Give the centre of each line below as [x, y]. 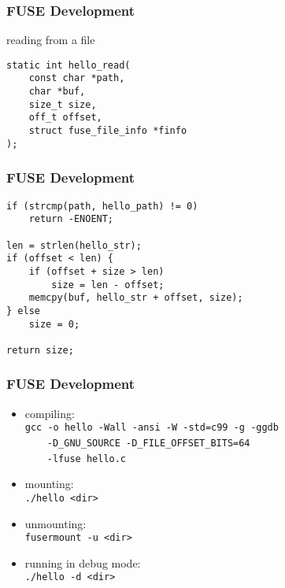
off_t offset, [65, 118]
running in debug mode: [83, 562]
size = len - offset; [108, 285]
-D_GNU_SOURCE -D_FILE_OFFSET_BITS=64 [148, 443]
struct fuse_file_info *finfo [108, 131]
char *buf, [57, 92]
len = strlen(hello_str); [74, 245]
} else [23, 311]
